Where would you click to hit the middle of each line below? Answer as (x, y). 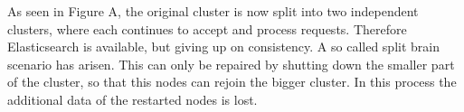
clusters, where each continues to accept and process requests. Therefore (207, 28)
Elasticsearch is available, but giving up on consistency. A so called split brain (223, 47)
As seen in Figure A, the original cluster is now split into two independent (213, 11)
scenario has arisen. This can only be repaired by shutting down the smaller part (231, 64)
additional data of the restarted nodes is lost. (133, 99)
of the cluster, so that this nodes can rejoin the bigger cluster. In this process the (232, 82)
